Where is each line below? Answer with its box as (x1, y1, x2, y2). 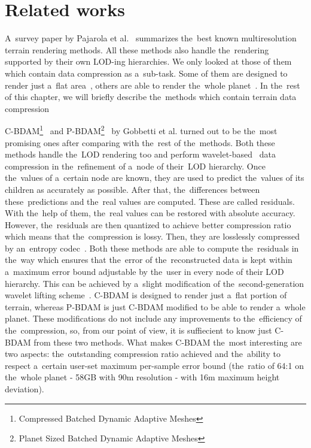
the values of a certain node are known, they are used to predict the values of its (5, 171, 304, 184)
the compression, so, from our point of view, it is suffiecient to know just (5, 324, 272, 337)
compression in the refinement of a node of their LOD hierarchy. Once (5, 159, 266, 172)
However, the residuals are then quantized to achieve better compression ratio (5, 218, 291, 231)
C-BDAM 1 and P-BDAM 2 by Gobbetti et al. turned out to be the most (5, 123, 278, 137)
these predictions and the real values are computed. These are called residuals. (5, 195, 295, 207)
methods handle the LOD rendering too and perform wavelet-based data (5, 148, 276, 161)
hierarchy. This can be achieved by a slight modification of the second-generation (5, 277, 304, 289)
